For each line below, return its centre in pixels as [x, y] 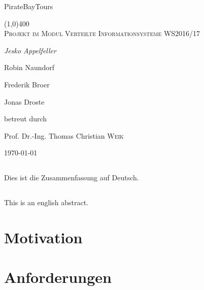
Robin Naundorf [29, 67]
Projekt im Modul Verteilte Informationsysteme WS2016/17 [102, 33]
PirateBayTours [29, 6]
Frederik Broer [27, 84]
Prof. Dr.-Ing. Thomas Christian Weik [64, 135]
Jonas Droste [24, 101]
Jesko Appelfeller [30, 50]
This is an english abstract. [46, 202]
